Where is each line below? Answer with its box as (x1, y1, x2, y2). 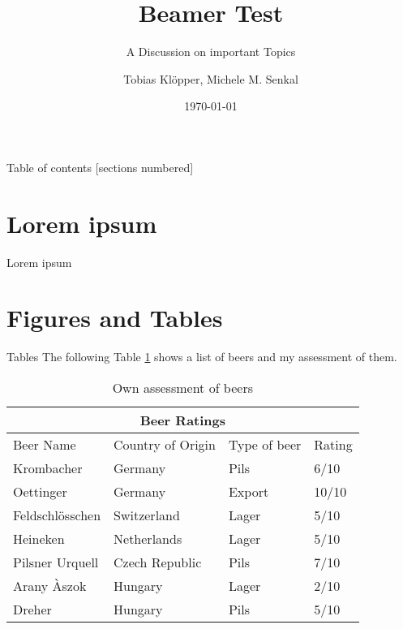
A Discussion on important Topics (126, 43, 296, 60)
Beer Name (13, 434, 76, 454)
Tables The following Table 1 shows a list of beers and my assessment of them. (6, 348, 397, 365)
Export (228, 481, 269, 501)
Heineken (13, 528, 65, 548)
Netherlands (114, 528, 182, 548)
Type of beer (228, 434, 302, 454)
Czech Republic (114, 552, 202, 571)
